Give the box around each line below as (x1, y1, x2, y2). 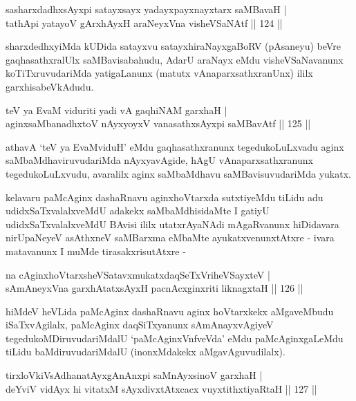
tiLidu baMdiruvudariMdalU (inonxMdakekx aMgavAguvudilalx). (6, 344, 285, 359)
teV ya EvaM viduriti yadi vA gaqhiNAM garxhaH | (6, 102, 227, 117)
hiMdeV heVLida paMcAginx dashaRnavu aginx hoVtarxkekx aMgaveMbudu (6, 304, 334, 318)
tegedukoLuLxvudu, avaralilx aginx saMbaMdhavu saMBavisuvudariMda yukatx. (6, 166, 351, 180)
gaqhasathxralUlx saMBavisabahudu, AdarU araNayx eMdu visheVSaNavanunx (6, 52, 344, 66)
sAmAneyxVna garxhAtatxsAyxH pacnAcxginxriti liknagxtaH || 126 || (6, 281, 303, 295)
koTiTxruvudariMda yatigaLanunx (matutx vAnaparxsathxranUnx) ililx (6, 66, 313, 80)
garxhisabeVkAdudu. (6, 79, 94, 93)
